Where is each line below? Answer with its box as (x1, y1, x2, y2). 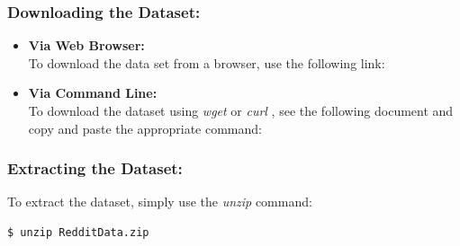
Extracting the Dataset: (7, 157, 183, 180)
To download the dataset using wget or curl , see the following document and (28, 101, 454, 119)
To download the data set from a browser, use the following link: (28, 53, 385, 72)
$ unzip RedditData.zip (7, 226, 149, 239)
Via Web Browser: (28, 36, 145, 55)
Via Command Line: (28, 83, 158, 102)
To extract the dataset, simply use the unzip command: (7, 192, 312, 211)
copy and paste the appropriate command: (28, 119, 262, 137)
